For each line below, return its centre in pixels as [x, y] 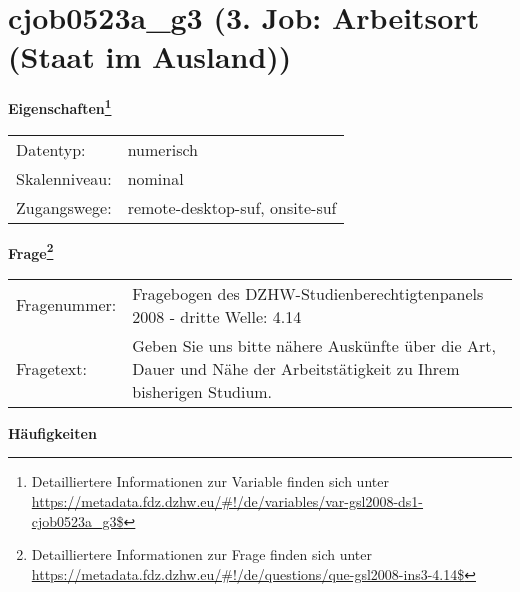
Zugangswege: [64, 207]
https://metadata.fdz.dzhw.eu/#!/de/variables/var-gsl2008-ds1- [227, 501]
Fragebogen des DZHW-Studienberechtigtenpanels [308, 293]
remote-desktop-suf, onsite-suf [232, 207]
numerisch [162, 149]
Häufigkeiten [52, 432]
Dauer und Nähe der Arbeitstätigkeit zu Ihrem [296, 368]
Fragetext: [51, 368]
